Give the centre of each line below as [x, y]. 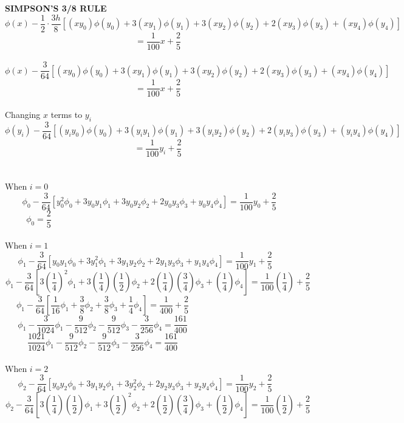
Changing [23, 115]
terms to [67, 115]
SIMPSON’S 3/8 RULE [56, 8]
